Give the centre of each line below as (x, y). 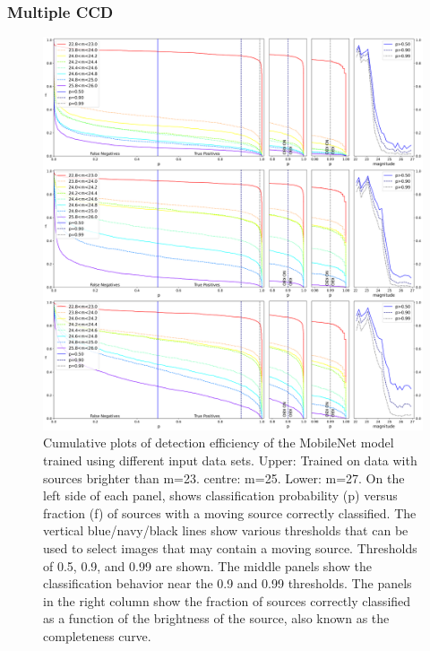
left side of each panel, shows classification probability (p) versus (220, 495)
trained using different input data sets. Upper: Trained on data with (230, 460)
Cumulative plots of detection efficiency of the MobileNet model (219, 443)
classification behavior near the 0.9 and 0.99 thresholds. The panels (228, 583)
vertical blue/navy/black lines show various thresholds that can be (226, 530)
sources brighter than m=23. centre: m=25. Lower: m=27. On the (224, 477)
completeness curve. (97, 635)
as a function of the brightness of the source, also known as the (216, 618)
